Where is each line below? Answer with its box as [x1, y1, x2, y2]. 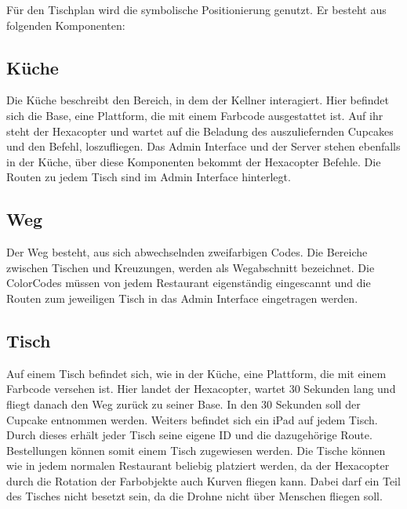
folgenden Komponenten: [6, 16, 125, 33]
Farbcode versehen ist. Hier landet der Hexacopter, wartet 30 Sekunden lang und [6, 380, 396, 397]
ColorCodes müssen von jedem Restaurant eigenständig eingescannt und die [6, 274, 371, 291]
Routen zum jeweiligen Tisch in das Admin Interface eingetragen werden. [6, 289, 358, 306]
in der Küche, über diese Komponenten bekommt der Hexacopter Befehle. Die [6, 153, 381, 169]
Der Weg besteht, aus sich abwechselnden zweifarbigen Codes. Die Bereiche [6, 244, 368, 260]
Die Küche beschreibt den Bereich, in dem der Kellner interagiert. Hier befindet [6, 92, 390, 108]
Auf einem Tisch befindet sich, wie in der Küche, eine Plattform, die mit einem [6, 365, 387, 381]
